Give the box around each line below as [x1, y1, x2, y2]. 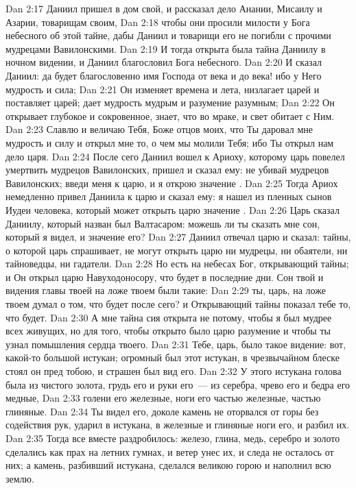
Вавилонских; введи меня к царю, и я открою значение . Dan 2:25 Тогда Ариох [5, 175, 338, 190]
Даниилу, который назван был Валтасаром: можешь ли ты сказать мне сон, [5, 216, 320, 230]
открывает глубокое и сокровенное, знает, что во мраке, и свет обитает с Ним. [5, 108, 335, 123]
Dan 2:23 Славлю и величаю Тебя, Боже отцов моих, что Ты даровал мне [5, 122, 313, 136]
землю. [5, 471, 34, 485]
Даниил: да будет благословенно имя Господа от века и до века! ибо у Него [5, 68, 322, 82]
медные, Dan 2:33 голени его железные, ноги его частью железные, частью [5, 391, 321, 405]
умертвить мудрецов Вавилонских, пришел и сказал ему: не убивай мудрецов [5, 162, 329, 177]
